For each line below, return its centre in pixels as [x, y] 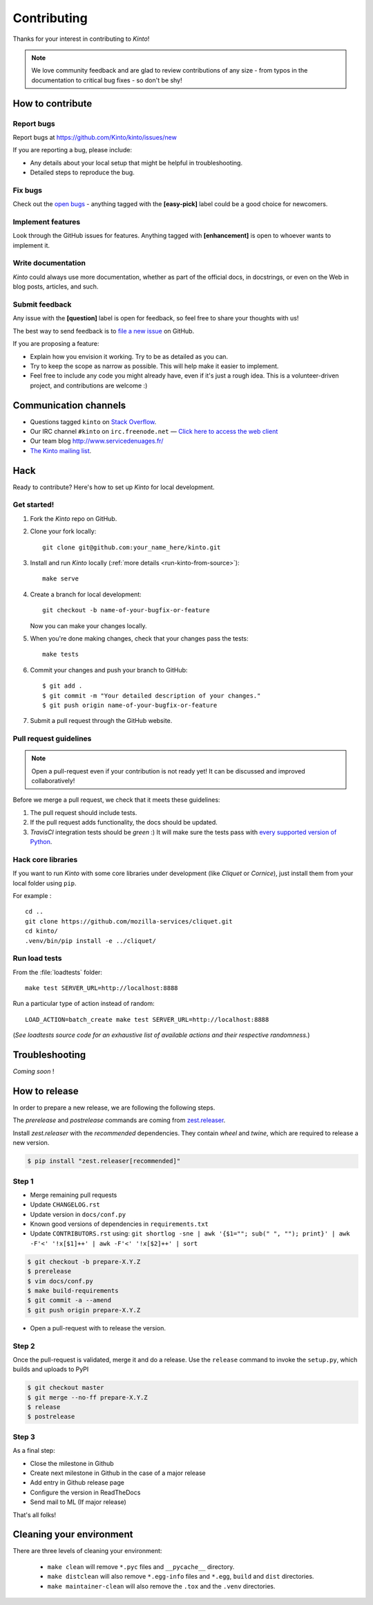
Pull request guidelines [52, 739]
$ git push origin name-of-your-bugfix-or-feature [130, 705]
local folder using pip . [45, 883]
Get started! [34, 505]
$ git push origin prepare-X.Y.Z [84, 1310]
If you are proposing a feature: [56, 344]
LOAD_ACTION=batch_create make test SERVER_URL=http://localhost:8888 [147, 1019]
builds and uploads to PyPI [51, 1369]
